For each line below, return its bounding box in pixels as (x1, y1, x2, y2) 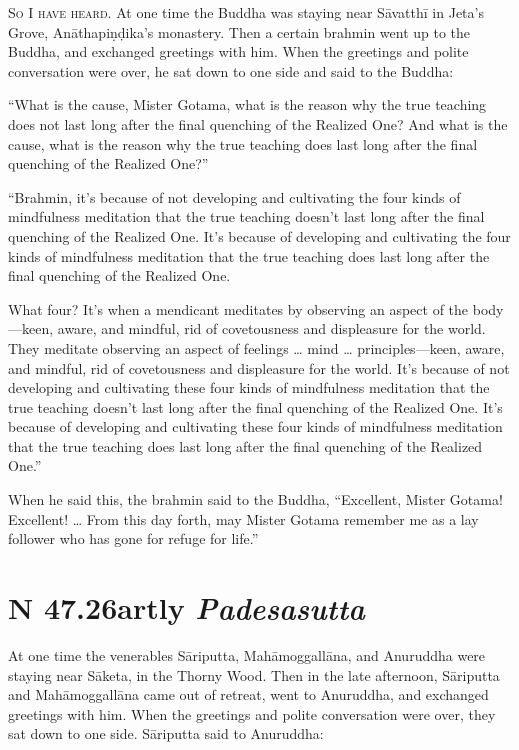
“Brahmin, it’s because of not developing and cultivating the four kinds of (8, 186, 461, 207)
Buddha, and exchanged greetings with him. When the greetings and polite (8, 41, 469, 62)
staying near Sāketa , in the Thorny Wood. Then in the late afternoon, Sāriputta (8, 664, 500, 685)
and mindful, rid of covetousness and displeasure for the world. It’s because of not (8, 357, 510, 378)
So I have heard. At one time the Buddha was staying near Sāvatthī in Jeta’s (8, 2, 484, 22)
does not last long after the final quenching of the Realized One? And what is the (8, 113, 508, 134)
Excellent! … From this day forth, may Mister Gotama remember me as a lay (8, 508, 479, 529)
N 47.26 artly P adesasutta (8, 587, 365, 629)
